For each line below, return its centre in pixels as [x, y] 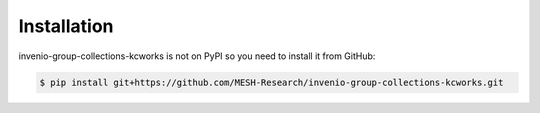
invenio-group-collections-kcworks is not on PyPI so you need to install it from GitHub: [197, 56]
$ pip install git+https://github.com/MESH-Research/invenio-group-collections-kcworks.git [271, 82]
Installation [66, 26]
